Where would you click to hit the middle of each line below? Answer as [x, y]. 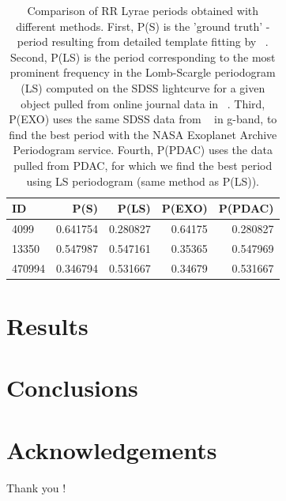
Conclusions [72, 388]
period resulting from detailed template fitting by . [143, 41]
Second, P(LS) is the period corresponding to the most [143, 57]
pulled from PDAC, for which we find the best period [143, 165]
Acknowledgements [112, 449]
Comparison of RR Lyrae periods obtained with [143, 10]
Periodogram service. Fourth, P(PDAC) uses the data [143, 150]
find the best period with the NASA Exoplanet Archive [143, 134]
